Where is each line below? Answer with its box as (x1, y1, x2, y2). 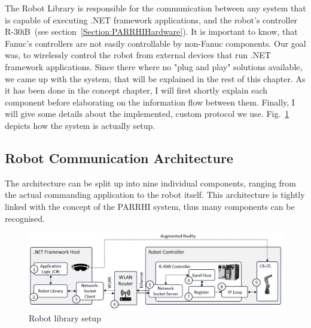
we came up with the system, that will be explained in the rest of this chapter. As (5, 72, 306, 85)
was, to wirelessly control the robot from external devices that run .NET (5, 49, 271, 61)
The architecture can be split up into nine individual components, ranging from (5, 176, 296, 189)
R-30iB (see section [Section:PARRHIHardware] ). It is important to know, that (5, 25, 298, 38)
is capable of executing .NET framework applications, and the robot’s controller (5, 13, 298, 26)
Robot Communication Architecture (5, 148, 233, 167)
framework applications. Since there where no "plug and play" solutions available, (5, 60, 303, 73)
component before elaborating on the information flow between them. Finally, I (5, 95, 295, 108)
